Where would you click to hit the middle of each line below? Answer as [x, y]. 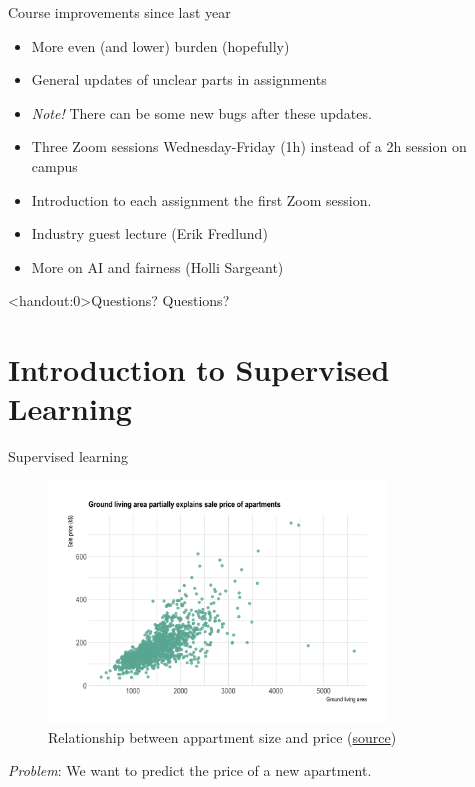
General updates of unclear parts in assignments [179, 79]
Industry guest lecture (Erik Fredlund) [149, 233]
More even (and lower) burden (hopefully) [160, 45]
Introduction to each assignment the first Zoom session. [201, 199]
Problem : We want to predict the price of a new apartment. [190, 770]
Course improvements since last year [119, 12]
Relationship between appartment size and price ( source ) [222, 736]
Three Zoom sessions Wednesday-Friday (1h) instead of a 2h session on [249, 146]
